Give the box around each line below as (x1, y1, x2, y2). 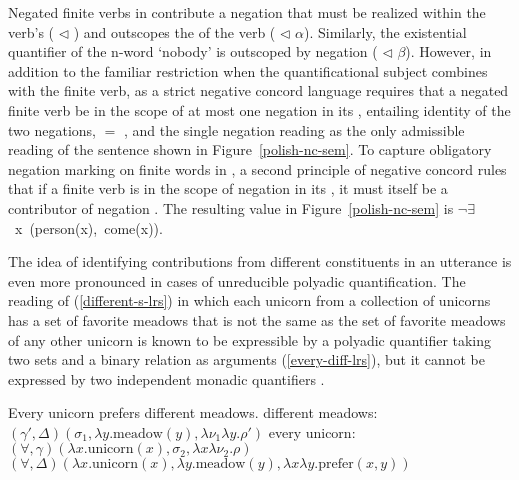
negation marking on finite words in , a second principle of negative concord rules (8, 158, 507, 179)
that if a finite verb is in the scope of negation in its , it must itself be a (8, 178, 448, 199)
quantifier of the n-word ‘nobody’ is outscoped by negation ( (8, 41, 378, 62)
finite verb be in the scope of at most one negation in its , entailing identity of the (8, 99, 511, 120)
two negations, (8, 119, 96, 140)
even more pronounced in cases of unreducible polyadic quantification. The (8, 270, 466, 291)
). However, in (405, 41, 492, 62)
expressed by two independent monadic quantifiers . (8, 368, 325, 389)
